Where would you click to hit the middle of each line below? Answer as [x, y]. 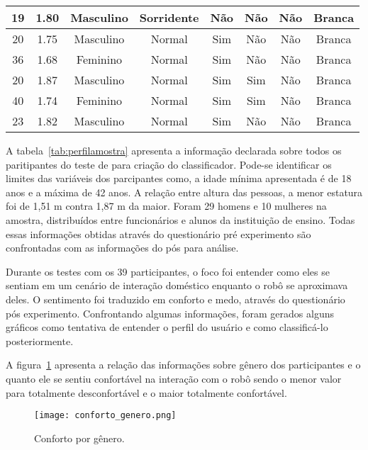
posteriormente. [40, 341]
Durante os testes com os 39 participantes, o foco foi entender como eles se [168, 271]
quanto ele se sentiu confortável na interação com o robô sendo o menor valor [174, 378]
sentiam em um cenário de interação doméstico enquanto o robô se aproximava [177, 285]
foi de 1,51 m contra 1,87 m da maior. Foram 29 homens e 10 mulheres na [166, 206]
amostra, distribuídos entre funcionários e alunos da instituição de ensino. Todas [180, 219]
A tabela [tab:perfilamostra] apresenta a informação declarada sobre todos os [174, 150]
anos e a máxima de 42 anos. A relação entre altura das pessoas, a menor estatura [184, 192]
